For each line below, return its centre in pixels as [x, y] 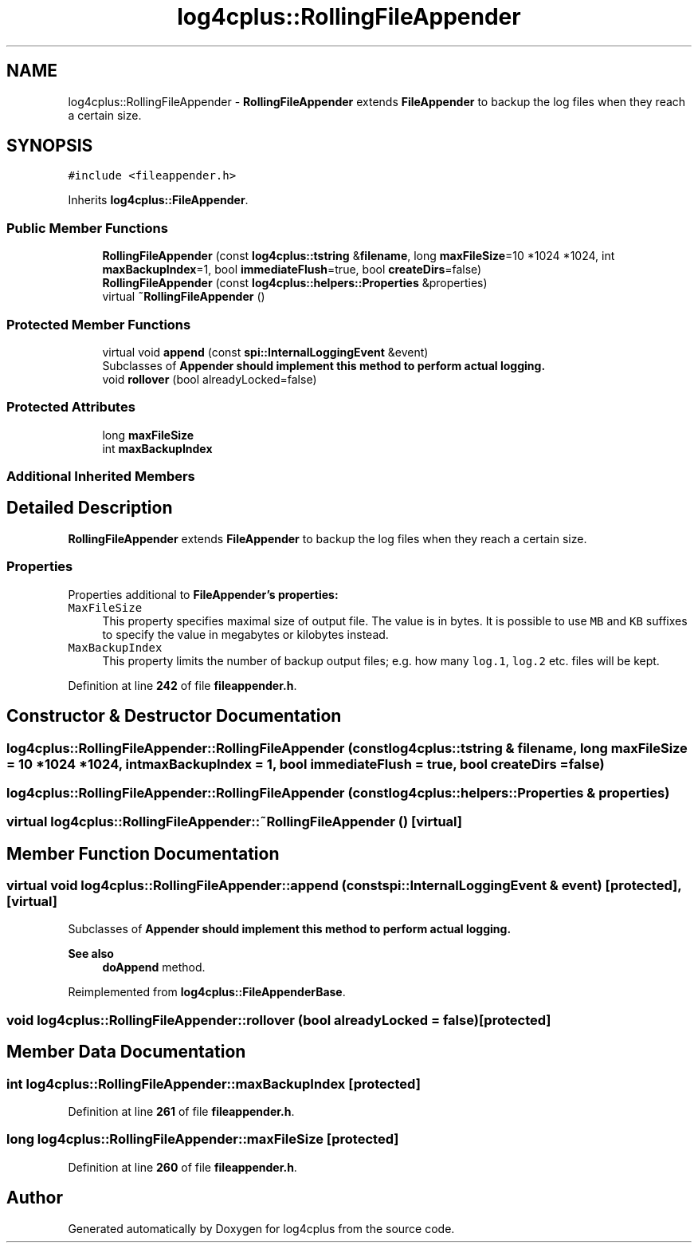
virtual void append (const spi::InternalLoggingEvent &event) [265, 352]
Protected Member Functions [99, 324]
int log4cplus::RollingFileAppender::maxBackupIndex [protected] [214, 1084]
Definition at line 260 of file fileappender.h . [182, 1167]
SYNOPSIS [50, 146]
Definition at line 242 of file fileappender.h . [182, 685]
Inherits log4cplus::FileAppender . [158, 200]
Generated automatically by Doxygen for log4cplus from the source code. [261, 1228]
